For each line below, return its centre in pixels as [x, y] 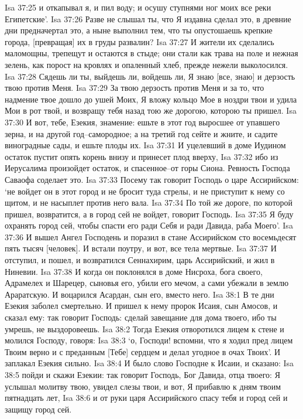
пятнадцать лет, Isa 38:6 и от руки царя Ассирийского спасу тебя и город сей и [146, 398]
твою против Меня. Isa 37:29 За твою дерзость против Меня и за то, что [135, 88]
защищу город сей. [38, 409]
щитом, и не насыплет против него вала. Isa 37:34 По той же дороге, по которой [149, 202]
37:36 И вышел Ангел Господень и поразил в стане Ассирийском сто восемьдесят [151, 236]
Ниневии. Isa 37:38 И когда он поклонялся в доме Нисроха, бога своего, [134, 271]
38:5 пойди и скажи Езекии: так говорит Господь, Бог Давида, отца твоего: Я [142, 374]
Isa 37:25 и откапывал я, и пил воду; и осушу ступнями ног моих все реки [138, 7]
